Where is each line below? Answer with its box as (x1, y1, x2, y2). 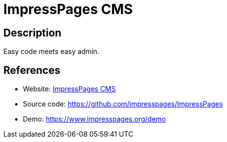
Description (3, 26, 61, 39)
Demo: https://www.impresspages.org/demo (23, 115, 166, 124)
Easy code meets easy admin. (3, 47, 99, 56)
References (3, 64, 60, 76)
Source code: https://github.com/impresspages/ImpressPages (23, 100, 223, 108)
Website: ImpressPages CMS (23, 85, 116, 93)
